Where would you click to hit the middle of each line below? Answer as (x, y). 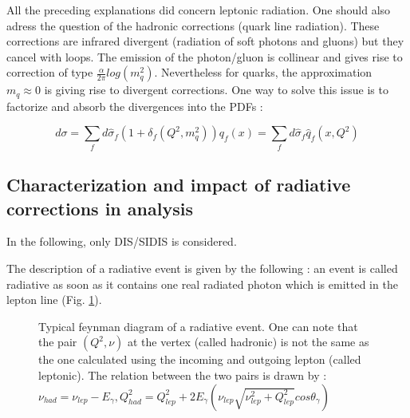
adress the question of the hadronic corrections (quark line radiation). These (193, 25)
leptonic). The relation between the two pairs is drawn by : (183, 375)
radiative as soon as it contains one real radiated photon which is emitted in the (202, 284)
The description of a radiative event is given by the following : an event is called (202, 268)
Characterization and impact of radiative (179, 185)
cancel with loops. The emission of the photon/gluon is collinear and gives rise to (205, 56)
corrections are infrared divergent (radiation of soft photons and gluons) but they (205, 41)
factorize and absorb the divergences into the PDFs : (135, 106)
